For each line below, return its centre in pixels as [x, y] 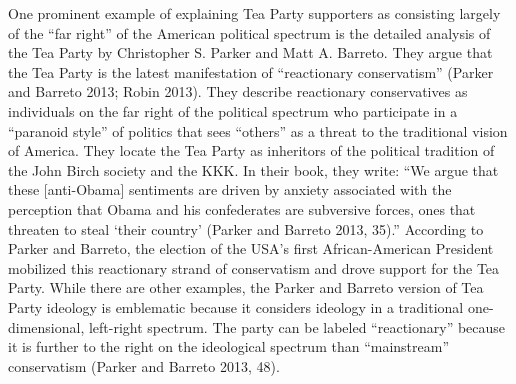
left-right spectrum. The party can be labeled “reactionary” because [297, 326]
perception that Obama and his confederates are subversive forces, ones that [242, 208]
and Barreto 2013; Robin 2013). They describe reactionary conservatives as [238, 91]
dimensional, [46, 326]
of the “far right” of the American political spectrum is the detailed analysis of [249, 32]
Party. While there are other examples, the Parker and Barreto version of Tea [246, 287]
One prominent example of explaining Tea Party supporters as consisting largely [254, 13]
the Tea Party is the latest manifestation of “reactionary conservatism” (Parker [251, 71]
